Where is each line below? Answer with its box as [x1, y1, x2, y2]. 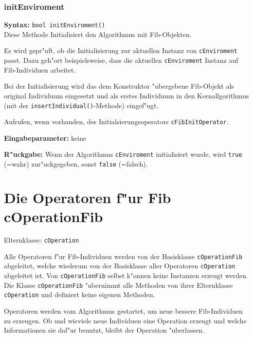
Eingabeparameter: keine [4, 132, 87, 143]
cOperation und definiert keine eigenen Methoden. [4, 289, 155, 300]
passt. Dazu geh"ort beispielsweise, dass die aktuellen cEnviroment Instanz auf [4, 55, 238, 65]
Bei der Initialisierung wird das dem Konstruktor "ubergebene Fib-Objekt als [4, 81, 234, 91]
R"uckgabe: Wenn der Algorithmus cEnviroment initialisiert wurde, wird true [4, 149, 242, 159]
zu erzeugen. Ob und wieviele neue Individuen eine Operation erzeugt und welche [4, 315, 247, 325]
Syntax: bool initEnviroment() [4, 19, 106, 30]
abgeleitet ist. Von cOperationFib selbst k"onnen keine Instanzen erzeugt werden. [4, 270, 248, 281]
